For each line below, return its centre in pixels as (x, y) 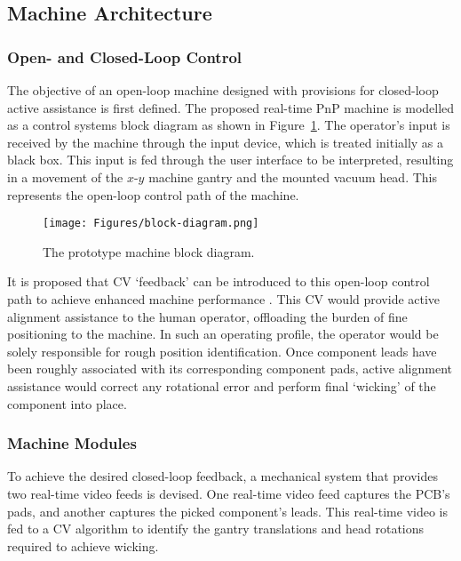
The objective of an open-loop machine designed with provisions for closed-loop (223, 90)
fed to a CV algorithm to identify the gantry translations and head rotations (216, 529)
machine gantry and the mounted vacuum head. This (293, 176)
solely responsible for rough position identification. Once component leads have (222, 351)
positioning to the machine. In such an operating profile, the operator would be (223, 334)
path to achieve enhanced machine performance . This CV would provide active (224, 299)
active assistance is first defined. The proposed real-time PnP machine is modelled (231, 107)
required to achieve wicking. (83, 545)
